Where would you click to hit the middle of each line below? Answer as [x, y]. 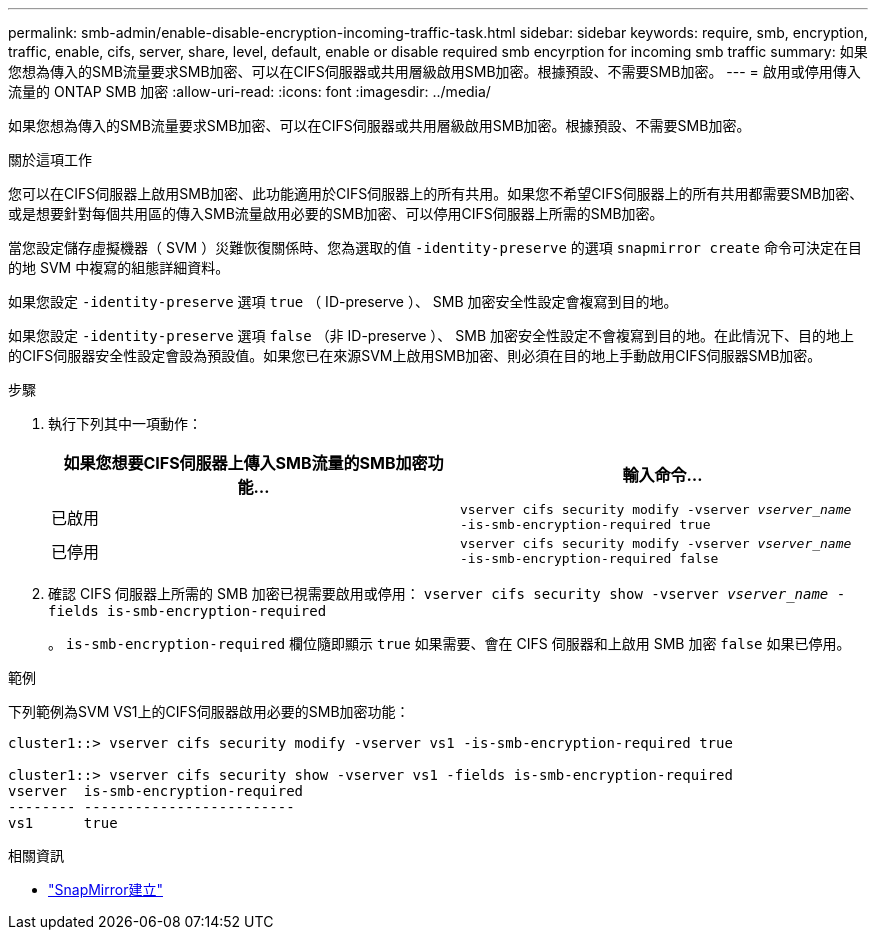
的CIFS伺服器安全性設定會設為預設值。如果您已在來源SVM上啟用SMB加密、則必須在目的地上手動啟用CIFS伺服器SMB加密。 [415, 355]
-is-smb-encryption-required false [589, 558]
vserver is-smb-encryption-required [156, 791]
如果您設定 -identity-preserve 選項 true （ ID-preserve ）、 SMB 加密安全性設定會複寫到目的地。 [343, 301]
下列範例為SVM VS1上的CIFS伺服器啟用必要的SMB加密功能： [209, 711]
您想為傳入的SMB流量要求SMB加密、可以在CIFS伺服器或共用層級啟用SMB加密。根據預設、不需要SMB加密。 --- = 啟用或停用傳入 [434, 71]
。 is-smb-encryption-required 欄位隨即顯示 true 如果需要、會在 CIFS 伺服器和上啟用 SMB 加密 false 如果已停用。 [449, 643]
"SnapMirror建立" [105, 889]
